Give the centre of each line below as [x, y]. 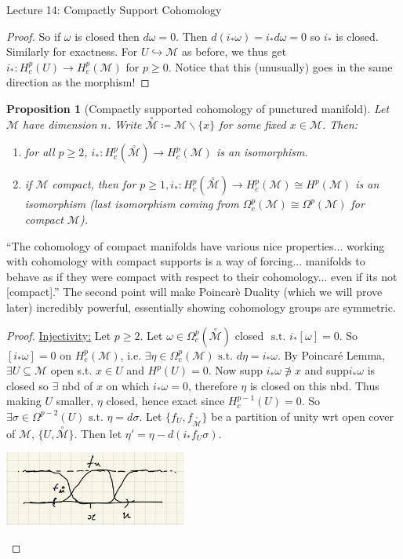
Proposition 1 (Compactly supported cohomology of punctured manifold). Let [198, 108]
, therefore [212, 385]
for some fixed [252, 124]
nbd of [77, 385]
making [24, 401]
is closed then [107, 36]
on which [128, 385]
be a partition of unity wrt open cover [302, 416]
